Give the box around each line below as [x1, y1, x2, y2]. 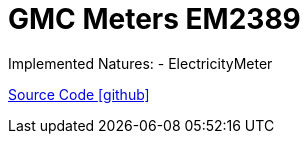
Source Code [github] [8, 85, 150, 103]
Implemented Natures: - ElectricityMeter [8, 54, 273, 72]
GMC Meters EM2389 [8, 2, 301, 36]
